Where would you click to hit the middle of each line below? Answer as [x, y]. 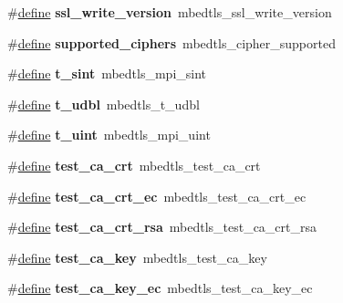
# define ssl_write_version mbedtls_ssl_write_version [170, 12]
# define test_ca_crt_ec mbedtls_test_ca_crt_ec [157, 196]
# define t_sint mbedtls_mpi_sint [107, 73]
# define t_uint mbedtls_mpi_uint [109, 135]
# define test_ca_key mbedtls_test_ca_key [137, 257]
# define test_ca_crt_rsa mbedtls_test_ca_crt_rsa [162, 227]
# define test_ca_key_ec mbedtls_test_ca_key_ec [160, 288]
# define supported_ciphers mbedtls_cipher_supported [171, 42]
